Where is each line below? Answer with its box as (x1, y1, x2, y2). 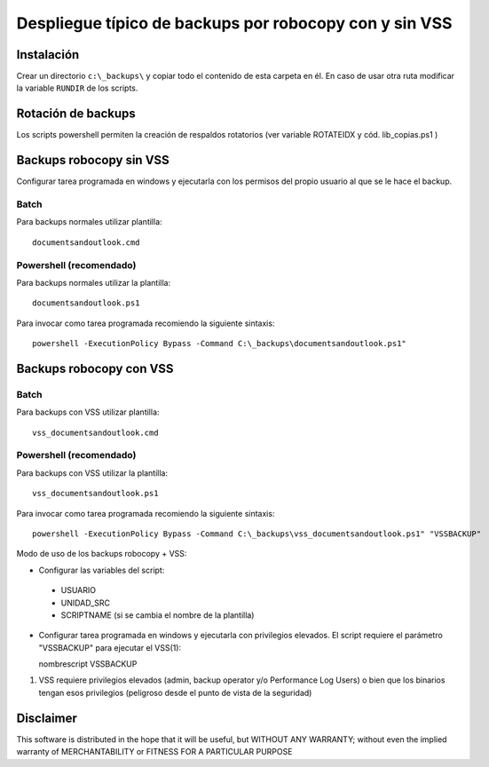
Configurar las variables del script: (38, 565, 165, 575)
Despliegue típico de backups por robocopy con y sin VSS (16, 13, 453, 33)
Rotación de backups (16, 107, 137, 122)
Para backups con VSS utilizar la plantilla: (16, 467, 169, 478)
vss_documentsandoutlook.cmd (32, 427, 159, 438)
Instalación (16, 47, 80, 62)
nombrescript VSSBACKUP (38, 659, 138, 669)
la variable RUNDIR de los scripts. (16, 83, 138, 93)
